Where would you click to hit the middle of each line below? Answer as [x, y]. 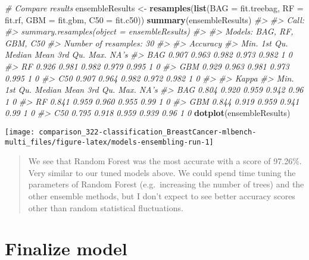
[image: [20, 132]
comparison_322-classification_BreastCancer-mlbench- [148, 132]
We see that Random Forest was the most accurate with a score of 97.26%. [165, 161]
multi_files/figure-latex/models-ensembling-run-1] [109, 142]
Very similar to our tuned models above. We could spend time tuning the [162, 172]
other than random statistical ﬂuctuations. [106, 207]
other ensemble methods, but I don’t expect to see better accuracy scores [162, 196]
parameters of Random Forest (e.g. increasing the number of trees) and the [166, 184]
